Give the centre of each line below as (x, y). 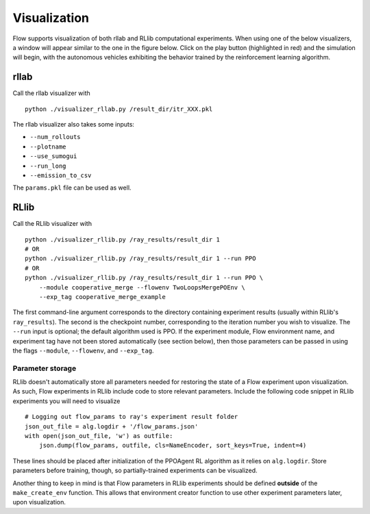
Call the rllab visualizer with (51, 93)
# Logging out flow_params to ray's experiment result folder (132, 417)
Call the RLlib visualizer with (52, 224)
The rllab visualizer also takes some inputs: (74, 125)
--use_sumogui (53, 156)
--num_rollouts (56, 137)
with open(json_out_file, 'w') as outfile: (99, 436)
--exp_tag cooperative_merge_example (102, 297)
